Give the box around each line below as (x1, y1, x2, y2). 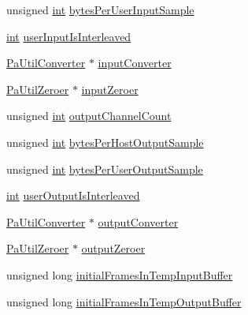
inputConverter (98, 54, 172, 71)
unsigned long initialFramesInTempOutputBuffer (6, 293, 242, 309)
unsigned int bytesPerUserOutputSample (6, 160, 203, 177)
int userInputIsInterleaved (6, 28, 131, 44)
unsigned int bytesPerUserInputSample (6, 2, 194, 17)
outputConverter (98, 213, 179, 230)
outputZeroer (81, 240, 146, 257)
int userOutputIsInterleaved (6, 187, 140, 204)
